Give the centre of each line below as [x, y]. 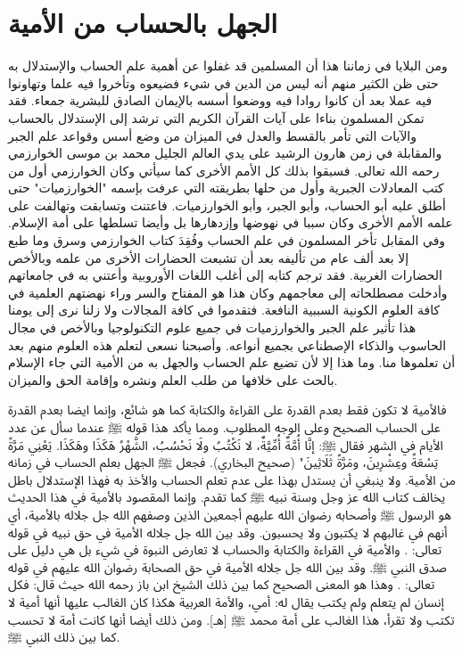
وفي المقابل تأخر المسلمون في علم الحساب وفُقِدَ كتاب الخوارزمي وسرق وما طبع [227, 240]
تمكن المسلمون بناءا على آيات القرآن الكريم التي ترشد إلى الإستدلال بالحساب [216, 117]
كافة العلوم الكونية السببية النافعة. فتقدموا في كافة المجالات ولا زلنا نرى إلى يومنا [224, 310]
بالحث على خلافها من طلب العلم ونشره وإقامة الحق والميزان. [173, 379]
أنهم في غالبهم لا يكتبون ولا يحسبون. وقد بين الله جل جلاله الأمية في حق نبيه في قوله [228, 532]
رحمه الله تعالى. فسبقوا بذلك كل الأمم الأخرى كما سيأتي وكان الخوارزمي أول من [224, 170]
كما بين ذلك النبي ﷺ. [64, 637]
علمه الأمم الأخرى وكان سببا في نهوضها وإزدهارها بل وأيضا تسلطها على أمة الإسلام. [231, 222]
